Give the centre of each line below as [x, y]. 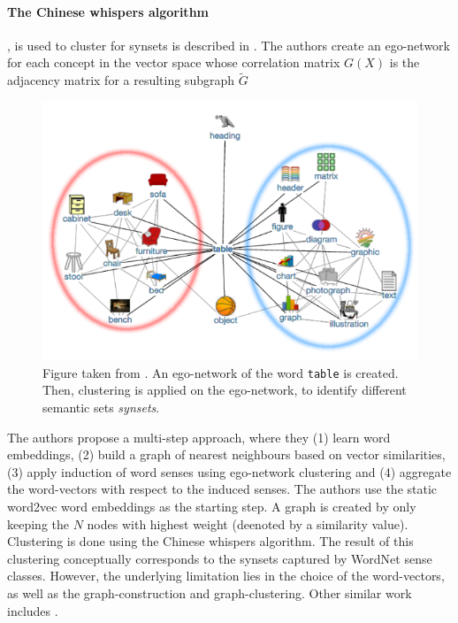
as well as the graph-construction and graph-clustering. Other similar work [210, 592]
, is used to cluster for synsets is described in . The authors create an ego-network [229, 45]
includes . [33, 610]
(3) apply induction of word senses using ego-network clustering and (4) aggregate [229, 471]
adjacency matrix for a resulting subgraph [121, 80]
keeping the [38, 523]
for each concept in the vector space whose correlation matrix [174, 62]
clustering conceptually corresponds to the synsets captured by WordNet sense [220, 558]
